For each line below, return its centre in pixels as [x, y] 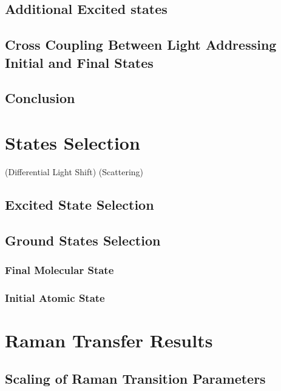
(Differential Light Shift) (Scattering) [74, 171]
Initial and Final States [79, 62]
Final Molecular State [59, 269]
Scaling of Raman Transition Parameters [135, 379]
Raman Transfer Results [109, 340]
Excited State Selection [80, 204]
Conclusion [40, 98]
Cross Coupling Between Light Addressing [141, 45]
